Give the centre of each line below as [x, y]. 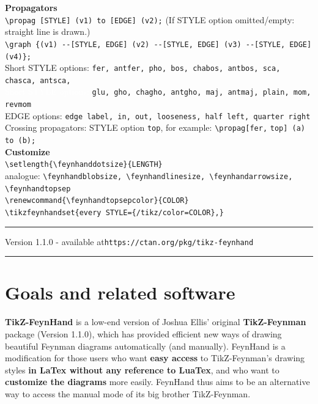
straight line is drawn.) [48, 31]
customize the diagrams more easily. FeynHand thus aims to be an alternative [157, 382]
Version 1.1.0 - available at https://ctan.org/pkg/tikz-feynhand [129, 241]
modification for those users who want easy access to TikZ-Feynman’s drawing [155, 358]
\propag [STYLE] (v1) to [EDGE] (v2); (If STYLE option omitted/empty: [150, 19]
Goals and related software [120, 292]
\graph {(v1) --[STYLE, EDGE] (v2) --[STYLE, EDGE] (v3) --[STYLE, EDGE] [158, 44]
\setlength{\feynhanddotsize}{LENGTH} [84, 165]
